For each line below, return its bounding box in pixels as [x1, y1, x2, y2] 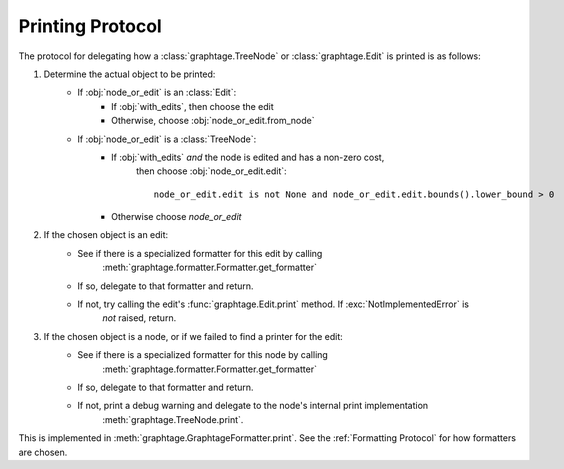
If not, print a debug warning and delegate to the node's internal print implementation [77, 400, 429, 412]
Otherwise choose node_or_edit [111, 211, 242, 223]
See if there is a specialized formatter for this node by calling [77, 349, 329, 361]
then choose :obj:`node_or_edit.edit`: [136, 165, 287, 177]
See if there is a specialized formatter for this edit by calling [77, 247, 323, 259]
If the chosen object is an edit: [43, 229, 169, 241]
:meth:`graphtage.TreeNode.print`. [102, 413, 244, 425]
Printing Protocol [18, 15, 162, 37]
